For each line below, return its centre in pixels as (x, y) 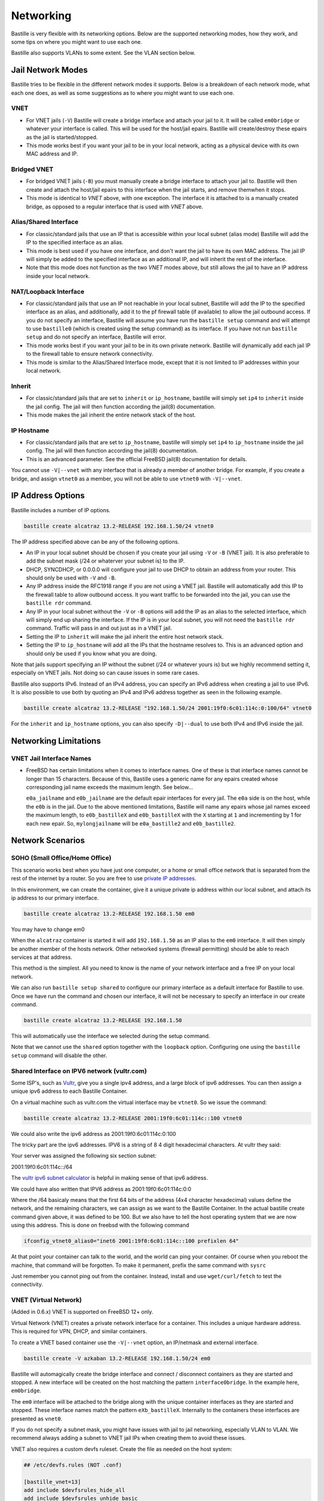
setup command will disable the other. (59, 1055)
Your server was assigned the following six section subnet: (84, 1156)
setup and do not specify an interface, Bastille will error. (96, 337)
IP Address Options (48, 496)
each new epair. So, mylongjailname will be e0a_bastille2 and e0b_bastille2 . (131, 823)
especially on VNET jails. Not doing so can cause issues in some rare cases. (105, 673)
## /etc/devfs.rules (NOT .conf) (73, 1465)
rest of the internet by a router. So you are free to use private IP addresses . (104, 878)
